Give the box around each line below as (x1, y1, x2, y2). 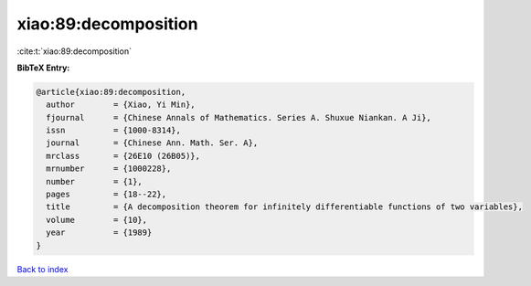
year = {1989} (46, 228, 153, 238)
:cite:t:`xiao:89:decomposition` (16, 46, 133, 57)
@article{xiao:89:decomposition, (36, 87, 186, 97)
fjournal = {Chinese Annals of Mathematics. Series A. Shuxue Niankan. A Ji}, (46, 112, 431, 122)
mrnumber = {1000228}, (46, 164, 172, 174)
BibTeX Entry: (16, 62, 70, 73)
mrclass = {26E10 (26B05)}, (46, 151, 201, 161)
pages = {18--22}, (46, 189, 167, 200)
